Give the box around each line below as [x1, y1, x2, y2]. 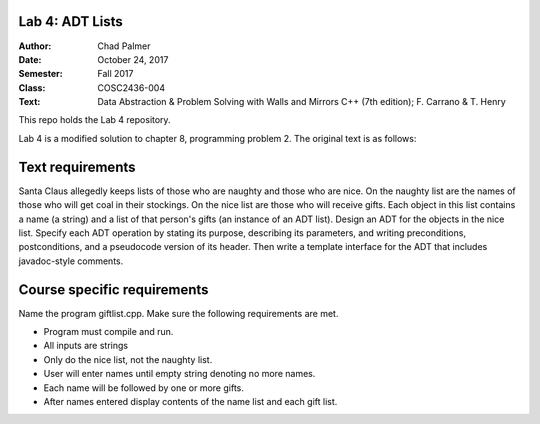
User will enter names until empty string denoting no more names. [43, 368, 316, 380]
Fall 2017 [97, 68, 134, 80]
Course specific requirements [18, 281, 209, 298]
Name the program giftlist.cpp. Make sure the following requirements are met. [18, 307, 339, 319]
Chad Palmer [97, 40, 151, 52]
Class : [18, 81, 46, 94]
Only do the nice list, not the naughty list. [43, 353, 213, 365]
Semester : [18, 68, 64, 80]
